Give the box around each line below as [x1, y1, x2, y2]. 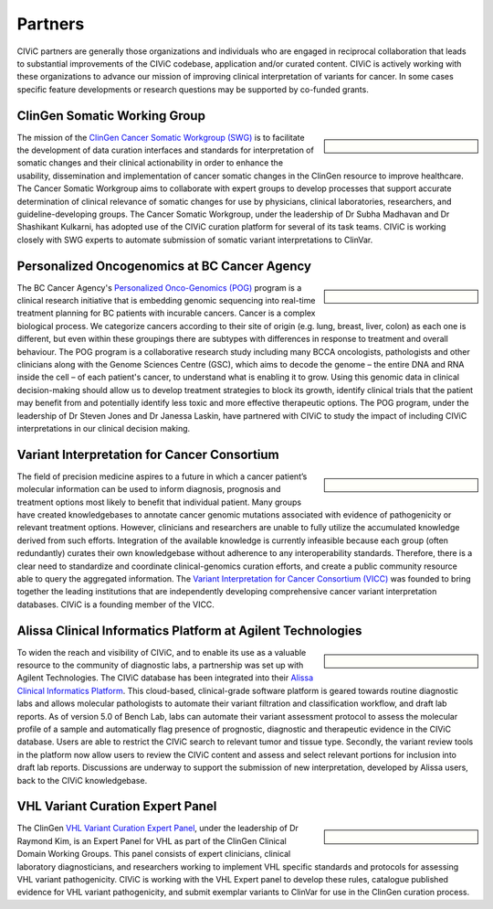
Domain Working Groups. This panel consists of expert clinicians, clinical [16, 849, 291, 860]
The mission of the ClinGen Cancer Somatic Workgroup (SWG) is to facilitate [16, 132, 305, 143]
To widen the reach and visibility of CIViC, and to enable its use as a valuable [16, 647, 307, 658]
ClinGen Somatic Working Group [16, 108, 205, 123]
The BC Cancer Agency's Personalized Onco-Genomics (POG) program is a [16, 282, 302, 293]
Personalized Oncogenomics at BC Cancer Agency [16, 258, 312, 273]
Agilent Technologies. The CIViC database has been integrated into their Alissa [16, 672, 314, 683]
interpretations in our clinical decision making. [16, 422, 191, 433]
